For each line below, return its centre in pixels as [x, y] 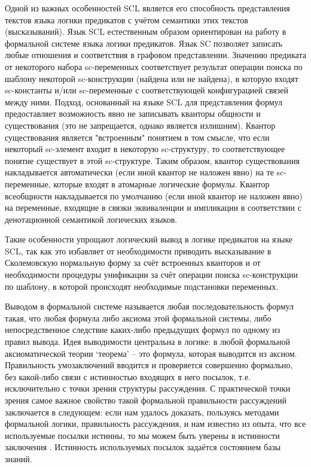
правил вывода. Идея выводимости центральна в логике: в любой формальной [148, 342]
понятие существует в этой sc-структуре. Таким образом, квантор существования [152, 160]
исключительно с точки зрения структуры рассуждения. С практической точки [148, 388]
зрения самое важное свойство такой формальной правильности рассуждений [146, 400]
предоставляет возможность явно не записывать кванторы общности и [133, 113]
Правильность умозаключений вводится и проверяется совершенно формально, [149, 365]
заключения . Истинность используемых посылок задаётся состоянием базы [143, 447]
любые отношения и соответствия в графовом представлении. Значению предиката [155, 55]
